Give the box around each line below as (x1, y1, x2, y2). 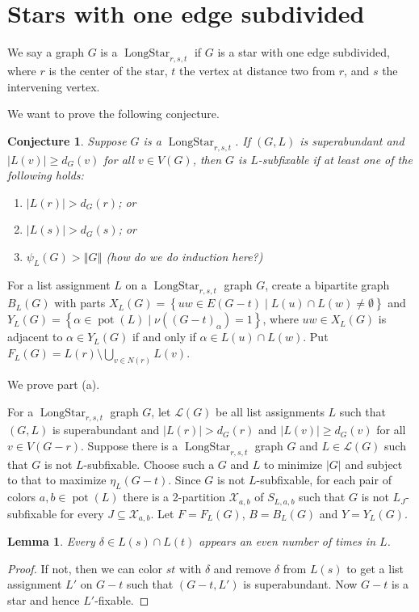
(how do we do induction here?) (106, 247, 263, 264)
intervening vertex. (7, 78, 100, 95)
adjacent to (7, 328, 63, 345)
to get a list (346, 559, 404, 576)
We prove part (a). (7, 375, 100, 392)
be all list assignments (216, 403, 325, 420)
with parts (54, 294, 106, 311)
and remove (213, 559, 271, 576)
